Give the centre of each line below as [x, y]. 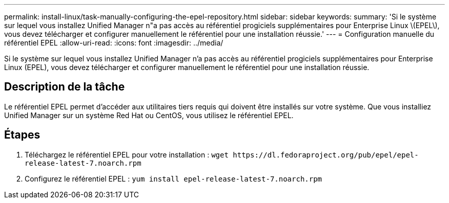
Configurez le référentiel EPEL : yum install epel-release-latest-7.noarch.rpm [174, 178]
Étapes [22, 135]
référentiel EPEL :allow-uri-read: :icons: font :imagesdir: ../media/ [114, 43]
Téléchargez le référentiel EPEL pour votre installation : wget [127, 154]
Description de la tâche [65, 87]
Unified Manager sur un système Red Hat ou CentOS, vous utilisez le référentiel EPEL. [149, 115]
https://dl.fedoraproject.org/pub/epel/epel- [326, 155]
